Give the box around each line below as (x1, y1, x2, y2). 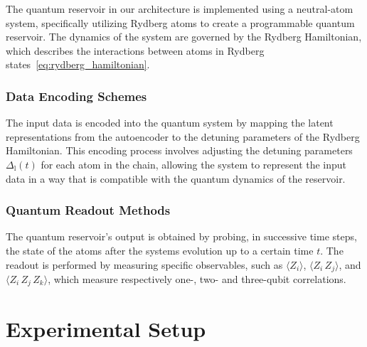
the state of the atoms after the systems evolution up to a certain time (6, 242, 314, 257)
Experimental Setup (6, 314, 206, 343)
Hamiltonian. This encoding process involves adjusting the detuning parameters (6, 143, 353, 158)
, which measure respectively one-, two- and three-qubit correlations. (48, 272, 346, 287)
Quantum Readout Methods (6, 201, 171, 219)
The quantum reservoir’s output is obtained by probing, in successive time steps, (6, 229, 357, 244)
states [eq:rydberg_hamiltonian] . (6, 57, 150, 72)
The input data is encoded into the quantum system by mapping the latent (6, 115, 334, 130)
